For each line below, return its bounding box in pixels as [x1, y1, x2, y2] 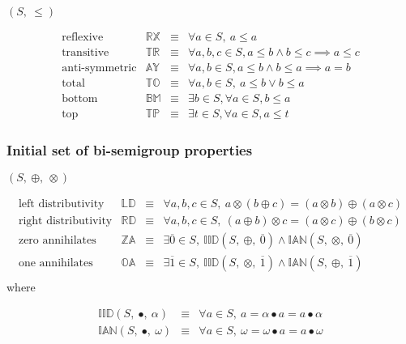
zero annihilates [18, 235, 96, 247]
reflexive [62, 32, 104, 44]
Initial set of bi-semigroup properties [6, 140, 253, 160]
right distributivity [18, 215, 113, 227]
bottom [62, 93, 98, 105]
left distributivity [18, 198, 105, 210]
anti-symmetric [62, 62, 137, 74]
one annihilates [18, 257, 93, 269]
